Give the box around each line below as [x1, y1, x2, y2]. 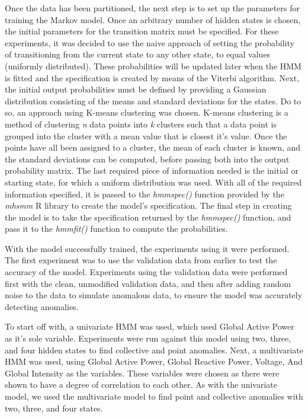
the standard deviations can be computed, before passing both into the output [5, 152, 290, 165]
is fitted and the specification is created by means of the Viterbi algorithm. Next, [5, 71, 300, 84]
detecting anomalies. [5, 300, 79, 312]
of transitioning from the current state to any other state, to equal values [5, 48, 271, 60]
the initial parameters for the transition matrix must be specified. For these [5, 25, 279, 37]
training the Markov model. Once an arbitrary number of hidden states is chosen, [5, 13, 301, 25]
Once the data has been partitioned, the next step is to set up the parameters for [5, 2, 300, 14]
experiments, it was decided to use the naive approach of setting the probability [5, 36, 294, 49]
